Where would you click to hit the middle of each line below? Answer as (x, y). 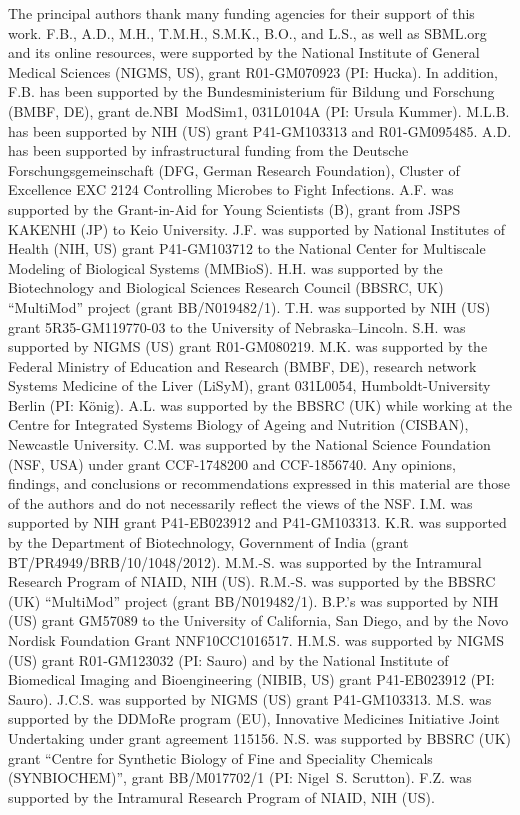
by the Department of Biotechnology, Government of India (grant (208, 542)
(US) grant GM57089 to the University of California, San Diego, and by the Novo (258, 620)
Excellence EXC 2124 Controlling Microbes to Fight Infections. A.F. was (231, 189)
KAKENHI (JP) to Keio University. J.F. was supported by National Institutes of (256, 228)
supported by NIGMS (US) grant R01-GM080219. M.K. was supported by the (248, 346)
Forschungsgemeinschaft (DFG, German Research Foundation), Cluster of (234, 169)
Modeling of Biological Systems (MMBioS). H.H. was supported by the (225, 267)
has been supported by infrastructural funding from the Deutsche (208, 150)
